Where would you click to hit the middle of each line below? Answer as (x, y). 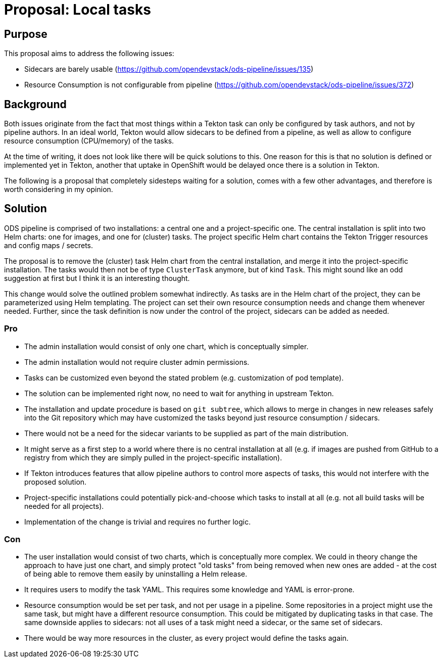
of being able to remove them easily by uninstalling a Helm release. (136, 574)
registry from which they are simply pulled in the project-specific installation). (153, 457)
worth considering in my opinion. (59, 190)
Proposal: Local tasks (78, 10)
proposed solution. (56, 482)
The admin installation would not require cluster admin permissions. (137, 362)
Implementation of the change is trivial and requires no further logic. (138, 522)
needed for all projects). (64, 506)
